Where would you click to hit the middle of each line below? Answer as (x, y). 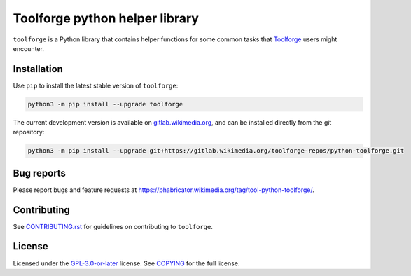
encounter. (29, 48)
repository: (29, 132)
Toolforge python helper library (106, 18)
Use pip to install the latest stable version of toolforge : (96, 85)
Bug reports (40, 173)
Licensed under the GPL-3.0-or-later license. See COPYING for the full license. (126, 263)
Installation (38, 69)
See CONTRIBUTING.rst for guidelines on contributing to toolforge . (113, 226)
